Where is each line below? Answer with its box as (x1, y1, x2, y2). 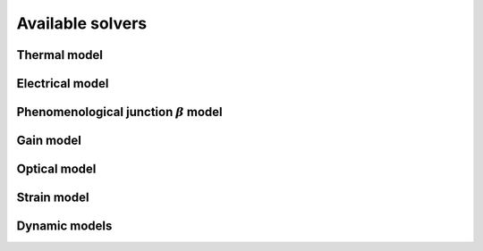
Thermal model (16, 47, 103, 63)
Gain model (16, 133, 82, 148)
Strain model (16, 190, 89, 205)
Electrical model (16, 76, 109, 91)
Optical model (16, 162, 97, 177)
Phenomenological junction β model (16, 105, 223, 120)
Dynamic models (16, 219, 113, 234)
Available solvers (16, 13, 148, 33)
